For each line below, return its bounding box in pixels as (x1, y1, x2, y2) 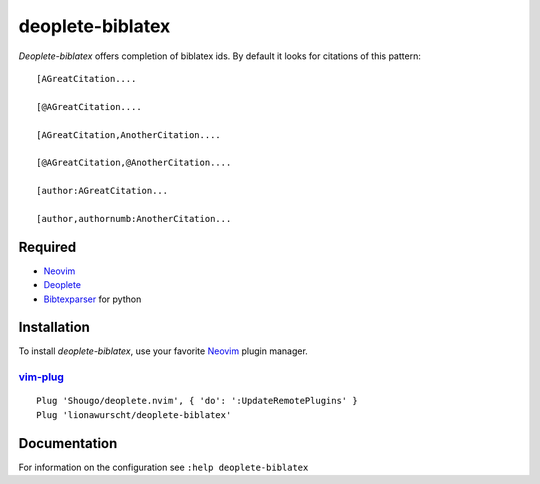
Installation (18, 319, 90, 336)
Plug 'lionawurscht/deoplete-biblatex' (36, 409, 232, 420)
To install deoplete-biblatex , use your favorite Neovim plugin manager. (18, 345, 309, 357)
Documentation (18, 435, 118, 452)
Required (18, 238, 77, 255)
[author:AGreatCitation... (36, 185, 169, 197)
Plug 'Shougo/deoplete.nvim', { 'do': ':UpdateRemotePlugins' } (36, 395, 359, 407)
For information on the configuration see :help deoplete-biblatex (18, 461, 309, 473)
